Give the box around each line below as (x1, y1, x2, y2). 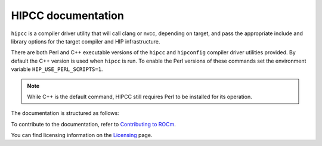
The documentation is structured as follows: (11, 110, 119, 117)
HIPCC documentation (11, 9, 125, 22)
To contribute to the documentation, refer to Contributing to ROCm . (11, 120, 176, 128)
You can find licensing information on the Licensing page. (11, 132, 153, 139)
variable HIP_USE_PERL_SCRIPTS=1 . (11, 66, 103, 73)
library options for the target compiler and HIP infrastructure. (11, 38, 160, 45)
